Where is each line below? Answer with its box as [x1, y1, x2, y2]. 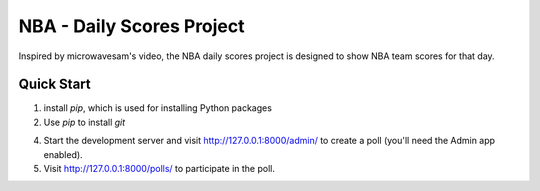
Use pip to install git [43, 116, 126, 128]
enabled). [43, 148, 84, 160]
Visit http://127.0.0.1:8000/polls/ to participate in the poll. [43, 163, 275, 175]
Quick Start [18, 76, 91, 93]
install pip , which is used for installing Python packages [43, 102, 272, 114]
